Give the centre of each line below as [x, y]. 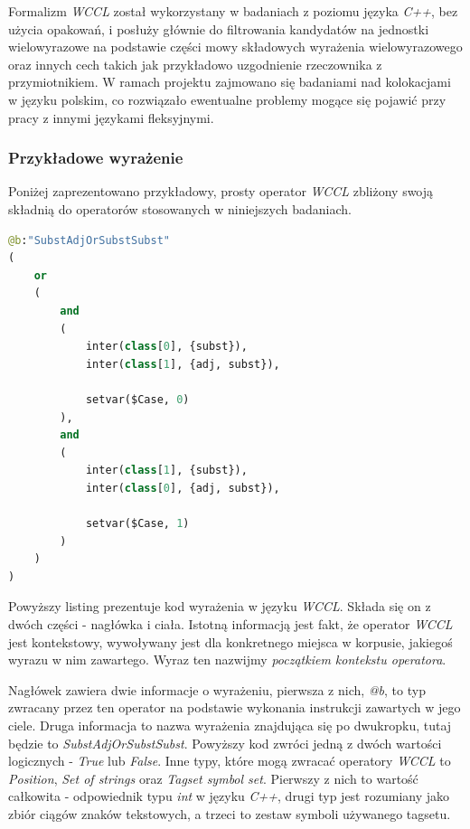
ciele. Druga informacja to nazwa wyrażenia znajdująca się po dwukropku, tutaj [230, 725]
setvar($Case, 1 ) [137, 524]
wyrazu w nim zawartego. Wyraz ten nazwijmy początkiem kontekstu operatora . [227, 659]
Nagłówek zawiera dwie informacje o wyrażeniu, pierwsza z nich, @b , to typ [217, 689]
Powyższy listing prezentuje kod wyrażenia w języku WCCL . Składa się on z [220, 606]
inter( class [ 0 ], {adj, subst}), [183, 488]
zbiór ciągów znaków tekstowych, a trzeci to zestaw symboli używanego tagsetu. [230, 813]
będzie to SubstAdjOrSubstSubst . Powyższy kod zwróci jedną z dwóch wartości [225, 743]
